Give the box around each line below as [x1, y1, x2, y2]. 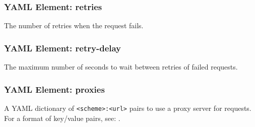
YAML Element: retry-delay [4, 41, 121, 54]
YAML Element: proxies [4, 83, 105, 95]
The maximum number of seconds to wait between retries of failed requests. [4, 61, 238, 72]
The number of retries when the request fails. [4, 20, 144, 31]
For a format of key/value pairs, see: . [4, 112, 120, 123]
